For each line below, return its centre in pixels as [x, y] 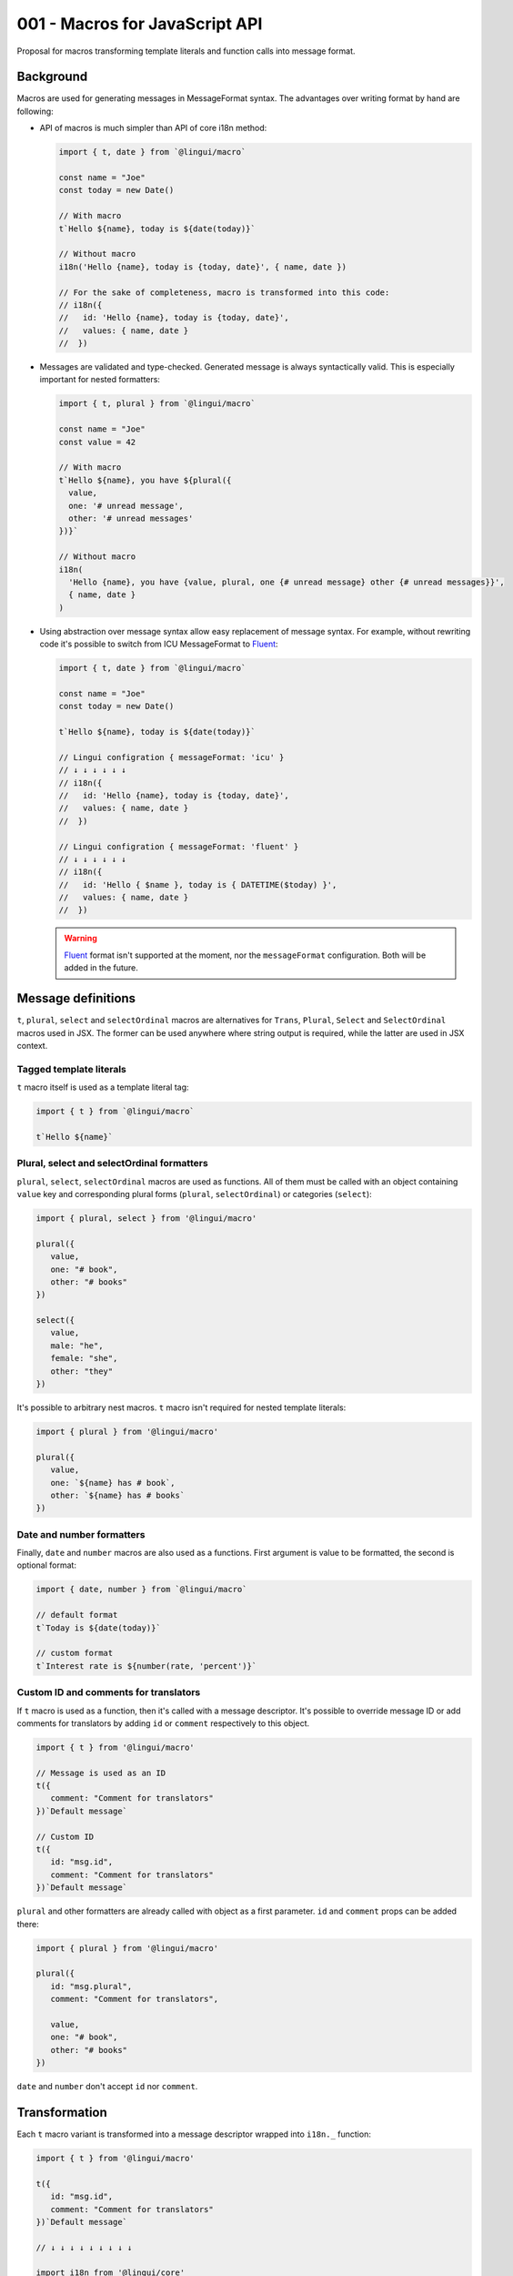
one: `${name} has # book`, [113, 1483]
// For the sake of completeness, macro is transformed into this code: [224, 292]
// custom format [75, 1653]
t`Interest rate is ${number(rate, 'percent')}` [146, 1666]
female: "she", [84, 1358]
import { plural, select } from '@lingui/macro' [146, 1218]
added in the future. [101, 968]
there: [28, 1924]
